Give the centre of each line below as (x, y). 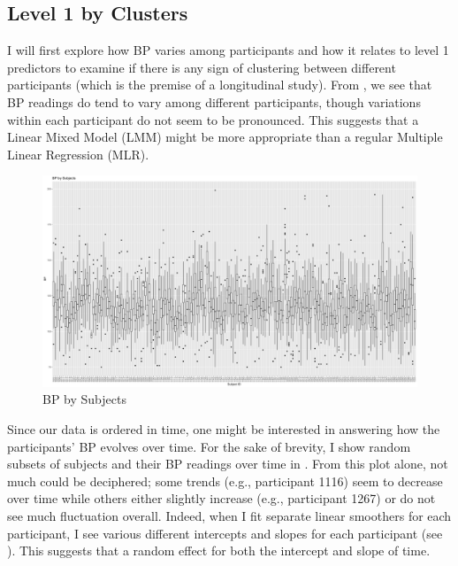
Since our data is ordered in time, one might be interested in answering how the (224, 429)
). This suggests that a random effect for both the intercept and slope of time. (219, 550)
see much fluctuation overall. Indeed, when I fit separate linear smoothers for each (229, 516)
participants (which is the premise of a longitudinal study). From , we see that (220, 85)
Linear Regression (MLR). (78, 154)
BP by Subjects (84, 399)
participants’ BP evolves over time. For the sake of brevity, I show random (209, 446)
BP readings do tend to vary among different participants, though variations (214, 101)
